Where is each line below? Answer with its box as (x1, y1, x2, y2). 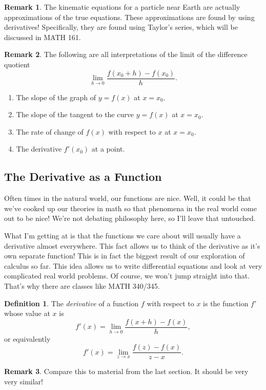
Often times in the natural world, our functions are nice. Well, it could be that (4, 193, 251, 203)
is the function (203, 298, 249, 308)
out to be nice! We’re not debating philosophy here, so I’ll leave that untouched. (4, 213, 256, 224)
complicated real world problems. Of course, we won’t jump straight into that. (4, 270, 250, 281)
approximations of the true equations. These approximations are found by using (4, 11, 255, 22)
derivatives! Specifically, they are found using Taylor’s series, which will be (4, 22, 238, 32)
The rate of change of (16, 126, 84, 137)
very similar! (4, 376, 43, 387)
